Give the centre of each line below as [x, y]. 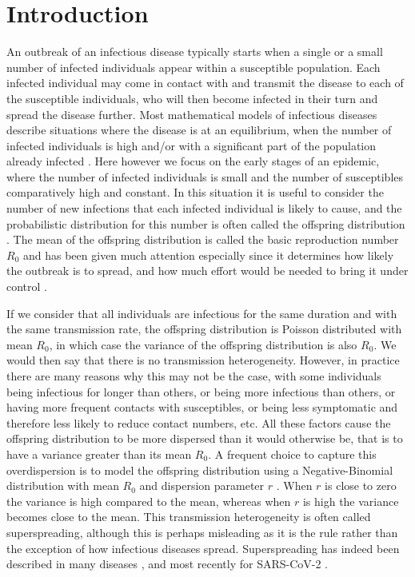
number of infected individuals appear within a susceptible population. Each [194, 67]
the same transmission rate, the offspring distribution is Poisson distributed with [204, 329]
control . [27, 287]
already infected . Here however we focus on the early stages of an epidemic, [193, 161]
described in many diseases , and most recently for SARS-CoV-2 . [168, 564]
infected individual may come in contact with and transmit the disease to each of [205, 83]
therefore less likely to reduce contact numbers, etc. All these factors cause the [199, 422]
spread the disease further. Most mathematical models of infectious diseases [192, 114]
